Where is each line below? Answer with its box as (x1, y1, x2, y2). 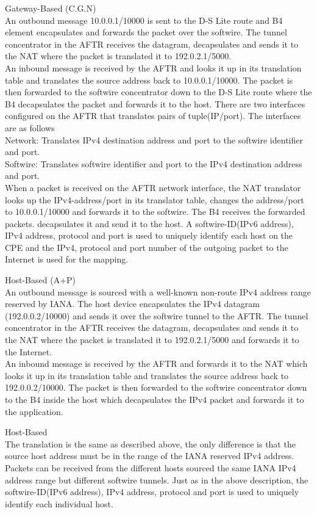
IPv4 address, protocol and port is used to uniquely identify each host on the (5, 229, 293, 242)
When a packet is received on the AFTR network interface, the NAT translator (5, 181, 301, 194)
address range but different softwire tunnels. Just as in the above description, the (5, 473, 308, 486)
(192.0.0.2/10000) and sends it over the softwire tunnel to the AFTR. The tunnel (5, 309, 308, 322)
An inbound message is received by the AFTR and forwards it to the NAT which (5, 357, 308, 370)
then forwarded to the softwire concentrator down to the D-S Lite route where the (5, 85, 312, 98)
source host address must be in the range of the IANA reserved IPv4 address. (5, 449, 294, 462)
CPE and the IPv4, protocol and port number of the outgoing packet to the (5, 241, 288, 253)
